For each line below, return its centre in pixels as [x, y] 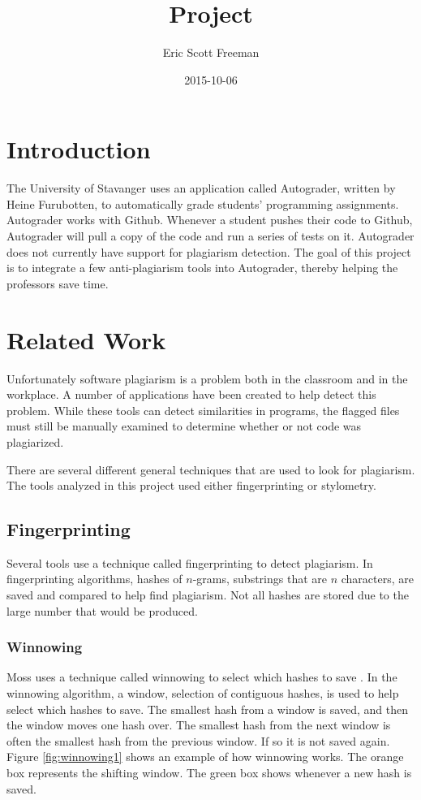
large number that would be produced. [102, 610]
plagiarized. [35, 441]
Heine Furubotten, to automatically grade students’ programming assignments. [203, 203]
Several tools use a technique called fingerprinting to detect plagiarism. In [190, 562]
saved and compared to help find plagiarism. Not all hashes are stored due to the [208, 595]
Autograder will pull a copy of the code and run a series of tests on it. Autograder [210, 236]
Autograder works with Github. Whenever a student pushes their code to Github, [210, 220]
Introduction [79, 149]
